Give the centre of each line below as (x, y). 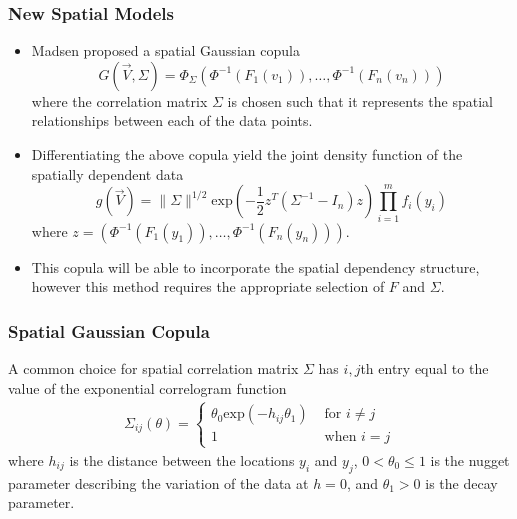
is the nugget (470, 459)
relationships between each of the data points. (172, 120)
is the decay (461, 482)
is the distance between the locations (182, 459)
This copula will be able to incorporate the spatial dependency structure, (255, 266)
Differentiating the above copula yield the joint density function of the (247, 154)
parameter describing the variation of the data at (158, 482)
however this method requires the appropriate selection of (208, 286)
